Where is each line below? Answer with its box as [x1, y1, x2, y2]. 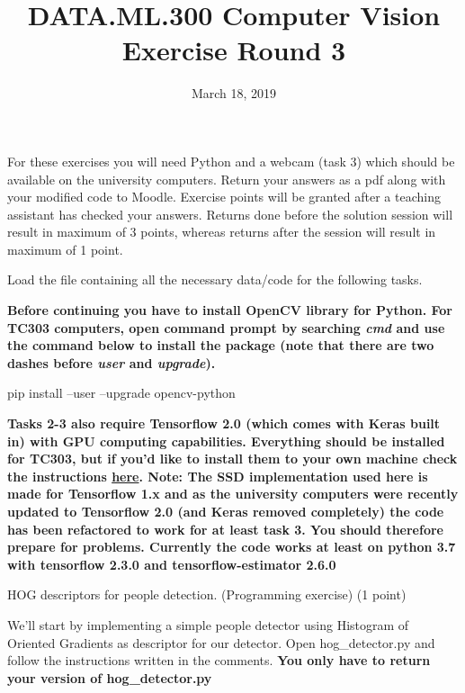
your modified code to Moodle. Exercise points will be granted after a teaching [7, 187, 441, 206]
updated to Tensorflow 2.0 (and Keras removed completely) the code [7, 502, 444, 520]
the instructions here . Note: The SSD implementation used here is [7, 466, 428, 485]
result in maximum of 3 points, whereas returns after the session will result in [7, 222, 436, 241]
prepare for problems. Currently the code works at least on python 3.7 [7, 537, 456, 556]
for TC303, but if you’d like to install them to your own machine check [7, 449, 458, 468]
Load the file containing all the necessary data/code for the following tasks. [7, 270, 423, 289]
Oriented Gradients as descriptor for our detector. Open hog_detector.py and [7, 633, 435, 652]
